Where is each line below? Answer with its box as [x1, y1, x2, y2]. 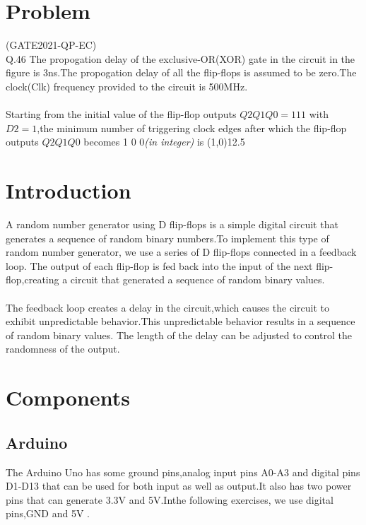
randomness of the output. [6, 341, 120, 356]
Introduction [6, 176, 131, 205]
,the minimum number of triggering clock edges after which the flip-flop [37, 120, 347, 135]
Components [6, 383, 130, 412]
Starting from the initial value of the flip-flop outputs [6, 107, 237, 122]
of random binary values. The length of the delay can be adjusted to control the [6, 327, 352, 342]
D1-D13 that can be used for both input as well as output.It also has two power [6, 478, 352, 493]
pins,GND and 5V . [6, 506, 90, 521]
